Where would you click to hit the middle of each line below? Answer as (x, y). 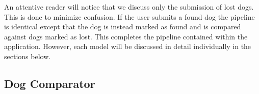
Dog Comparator (50, 83)
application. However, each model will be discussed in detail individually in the (128, 46)
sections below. (28, 56)
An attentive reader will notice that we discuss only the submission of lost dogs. (129, 7)
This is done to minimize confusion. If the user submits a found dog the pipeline (129, 16)
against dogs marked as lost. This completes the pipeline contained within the (126, 36)
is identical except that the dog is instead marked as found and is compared (123, 27)
